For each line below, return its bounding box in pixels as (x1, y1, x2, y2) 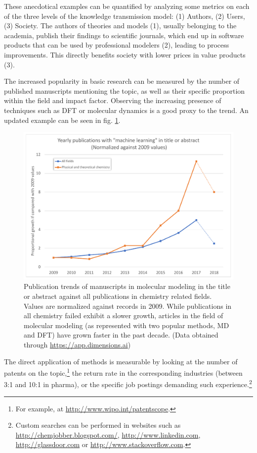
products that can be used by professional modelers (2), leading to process (4, 40, 229, 50)
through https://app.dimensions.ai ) (24, 339, 131, 349)
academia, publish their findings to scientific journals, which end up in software (4, 30, 244, 40)
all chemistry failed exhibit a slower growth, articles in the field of (24, 310, 223, 321)
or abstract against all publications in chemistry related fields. (24, 291, 212, 301)
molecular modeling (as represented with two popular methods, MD (24, 320, 229, 330)
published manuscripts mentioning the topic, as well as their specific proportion (4, 85, 245, 96)
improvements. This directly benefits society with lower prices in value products (4, 49, 246, 59)
